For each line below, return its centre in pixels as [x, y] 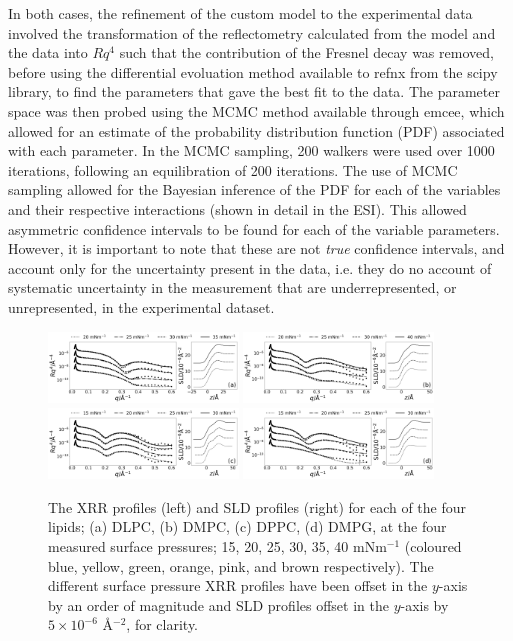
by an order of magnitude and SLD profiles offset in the [218, 604]
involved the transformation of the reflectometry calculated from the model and [252, 32]
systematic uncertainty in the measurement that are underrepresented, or [232, 287]
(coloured [433, 545]
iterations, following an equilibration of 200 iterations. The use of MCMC [233, 169]
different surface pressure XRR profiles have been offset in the [238, 585]
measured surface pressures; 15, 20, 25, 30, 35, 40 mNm [217, 545]
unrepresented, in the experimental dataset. [141, 306]
